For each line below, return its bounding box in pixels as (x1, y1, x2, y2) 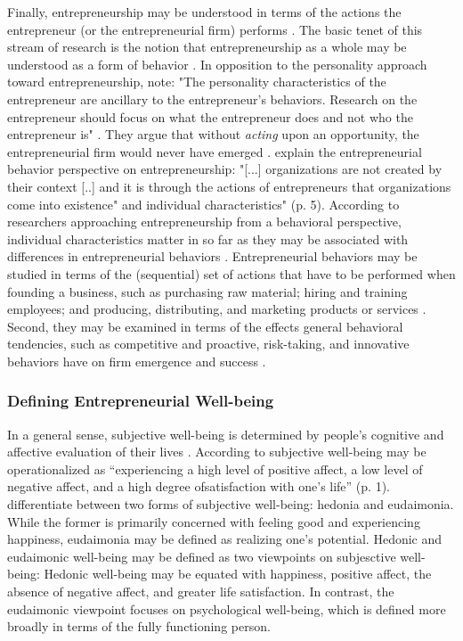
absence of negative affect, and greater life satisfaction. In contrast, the (7, 582, 394, 601)
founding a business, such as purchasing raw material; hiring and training (7, 282, 408, 300)
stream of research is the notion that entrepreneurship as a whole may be (7, 37, 407, 56)
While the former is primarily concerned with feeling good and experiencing (7, 512, 420, 530)
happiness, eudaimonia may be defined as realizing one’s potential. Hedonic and (7, 530, 443, 548)
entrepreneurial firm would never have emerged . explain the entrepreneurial (7, 142, 422, 160)
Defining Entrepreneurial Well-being (7, 390, 274, 412)
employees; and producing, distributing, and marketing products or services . (7, 300, 426, 318)
